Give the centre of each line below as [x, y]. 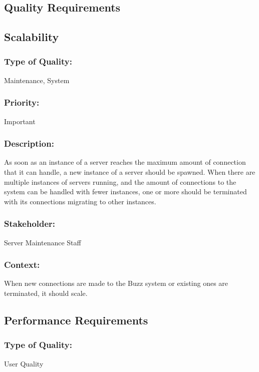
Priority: [22, 102]
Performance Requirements [76, 320]
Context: [22, 265]
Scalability [32, 37]
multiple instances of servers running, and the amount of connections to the [120, 181]
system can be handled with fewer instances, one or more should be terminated [125, 192]
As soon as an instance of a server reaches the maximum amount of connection [125, 162]
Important [20, 121]
